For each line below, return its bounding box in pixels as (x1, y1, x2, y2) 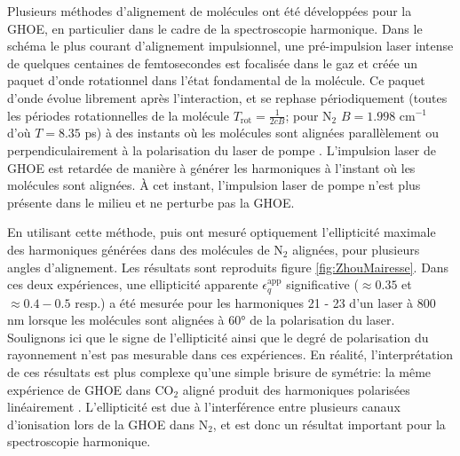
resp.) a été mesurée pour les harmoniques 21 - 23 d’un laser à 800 (75, 293, 436, 311)
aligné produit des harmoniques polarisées (182, 380, 410, 398)
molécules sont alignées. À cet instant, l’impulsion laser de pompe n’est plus (7, 176, 421, 194)
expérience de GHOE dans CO (7, 380, 174, 398)
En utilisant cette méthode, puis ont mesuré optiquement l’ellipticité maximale (7, 223, 436, 241)
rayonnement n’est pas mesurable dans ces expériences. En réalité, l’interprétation (7, 345, 454, 364)
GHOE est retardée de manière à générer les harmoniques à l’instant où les (7, 158, 416, 177)
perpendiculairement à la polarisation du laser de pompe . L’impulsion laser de (7, 140, 436, 159)
